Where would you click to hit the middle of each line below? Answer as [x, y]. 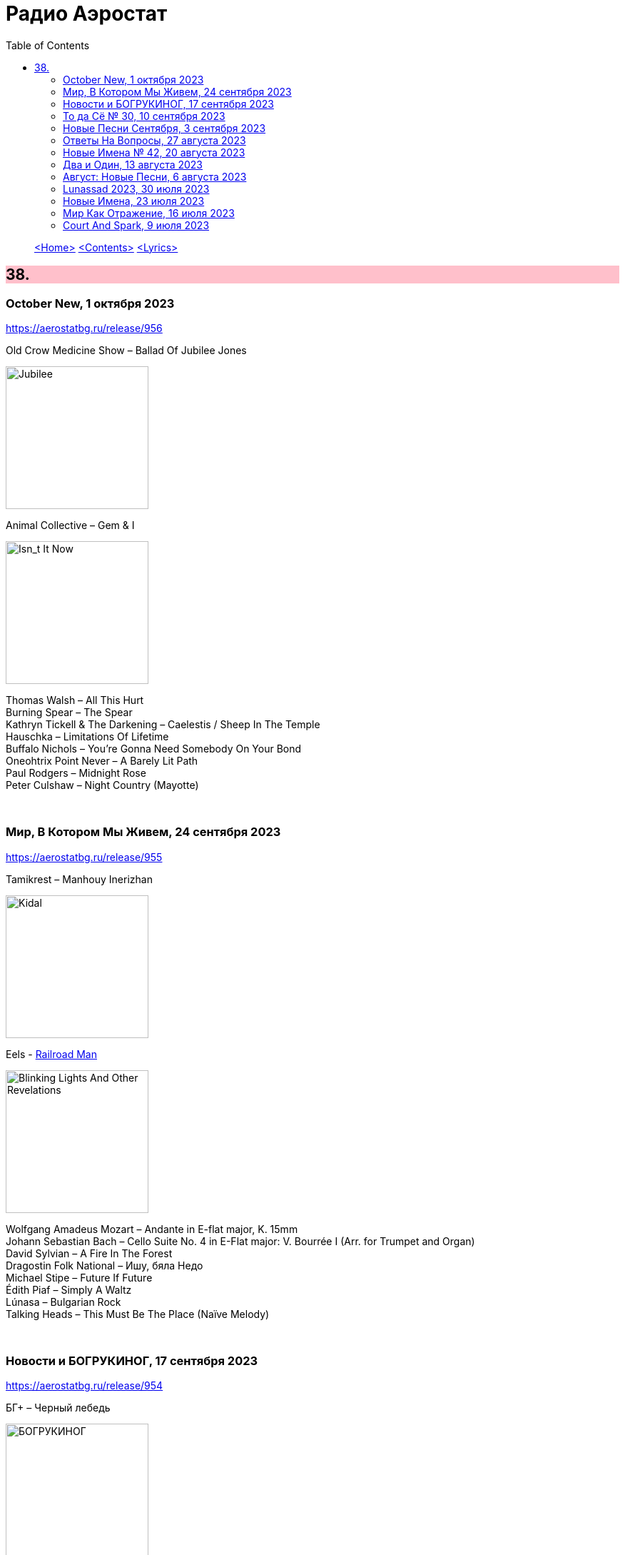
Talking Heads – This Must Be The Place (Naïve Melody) [138, 1314]
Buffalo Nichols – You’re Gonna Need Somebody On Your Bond [154, 748]
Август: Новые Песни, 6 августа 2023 [155, 176]
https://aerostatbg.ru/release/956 [84, 328]
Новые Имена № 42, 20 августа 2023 [154, 152]
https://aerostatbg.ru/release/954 [85, 1386]
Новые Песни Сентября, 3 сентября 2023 [164, 128]
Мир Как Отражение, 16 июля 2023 [149, 213]
